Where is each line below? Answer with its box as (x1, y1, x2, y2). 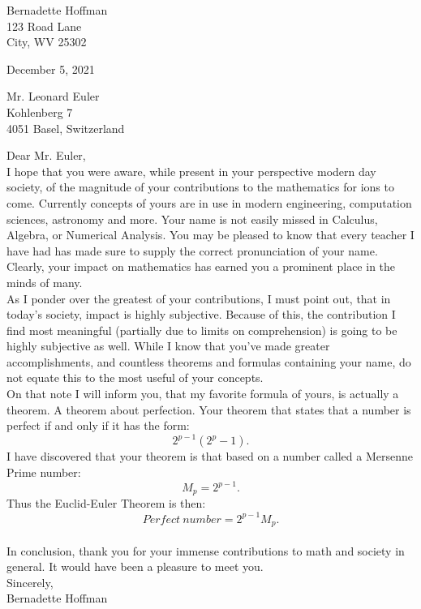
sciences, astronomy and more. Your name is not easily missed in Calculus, (6, 210, 378, 227)
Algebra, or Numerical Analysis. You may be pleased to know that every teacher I (6, 226, 415, 243)
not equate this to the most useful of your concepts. (6, 369, 264, 386)
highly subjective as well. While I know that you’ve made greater (6, 337, 330, 354)
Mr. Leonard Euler (6, 88, 100, 105)
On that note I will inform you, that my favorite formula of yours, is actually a (6, 385, 399, 402)
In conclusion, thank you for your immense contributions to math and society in (6, 542, 405, 559)
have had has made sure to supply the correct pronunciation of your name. (6, 242, 378, 259)
